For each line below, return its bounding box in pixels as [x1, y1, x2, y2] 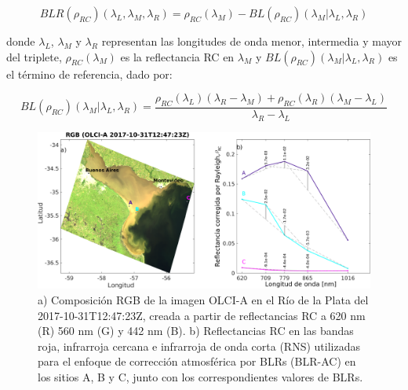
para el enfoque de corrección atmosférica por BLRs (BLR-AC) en [38, 353, 356, 370]
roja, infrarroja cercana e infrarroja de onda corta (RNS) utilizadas [38, 337, 360, 354]
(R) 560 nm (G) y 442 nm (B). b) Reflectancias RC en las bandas [38, 322, 354, 339]
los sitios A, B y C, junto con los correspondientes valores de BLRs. [38, 368, 363, 384]
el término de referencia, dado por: [6, 65, 173, 82]
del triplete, [6, 48, 62, 64]
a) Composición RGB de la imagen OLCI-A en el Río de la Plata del [38, 291, 369, 307]
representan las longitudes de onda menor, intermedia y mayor [101, 33, 402, 49]
